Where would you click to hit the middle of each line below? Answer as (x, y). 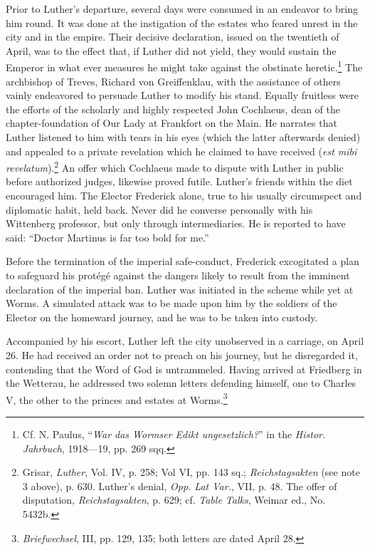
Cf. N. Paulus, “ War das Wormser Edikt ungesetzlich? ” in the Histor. (174, 434)
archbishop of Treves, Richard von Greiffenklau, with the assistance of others (173, 81)
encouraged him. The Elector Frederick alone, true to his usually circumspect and (184, 196)
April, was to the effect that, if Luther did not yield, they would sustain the (171, 50)
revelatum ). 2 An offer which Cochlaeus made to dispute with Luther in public (175, 166)
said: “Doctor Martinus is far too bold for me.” (107, 237)
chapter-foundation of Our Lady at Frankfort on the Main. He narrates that (171, 123)
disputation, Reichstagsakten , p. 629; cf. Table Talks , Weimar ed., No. (174, 500)
